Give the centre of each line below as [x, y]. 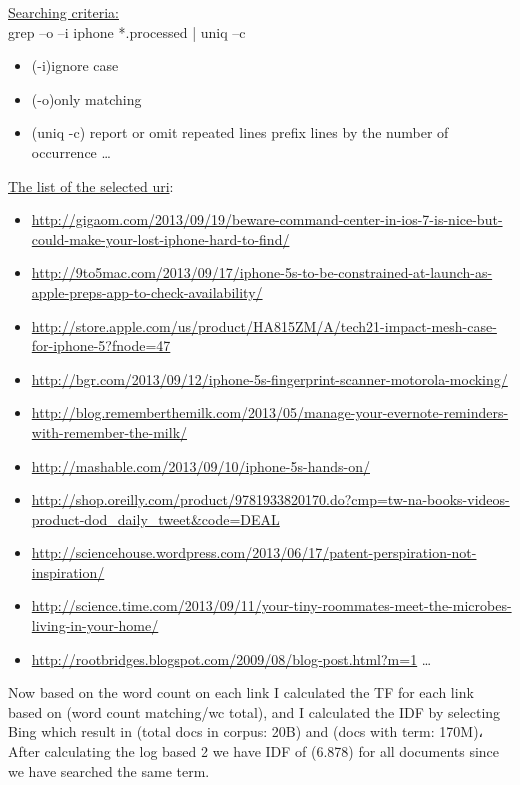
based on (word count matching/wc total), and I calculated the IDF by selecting [254, 711]
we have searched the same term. [109, 770]
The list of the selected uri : [91, 185]
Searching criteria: [63, 12]
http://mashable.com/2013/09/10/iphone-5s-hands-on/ [200, 465]
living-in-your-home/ [95, 625]
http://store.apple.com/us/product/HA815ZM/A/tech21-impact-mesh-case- [264, 325]
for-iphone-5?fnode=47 [101, 345]
